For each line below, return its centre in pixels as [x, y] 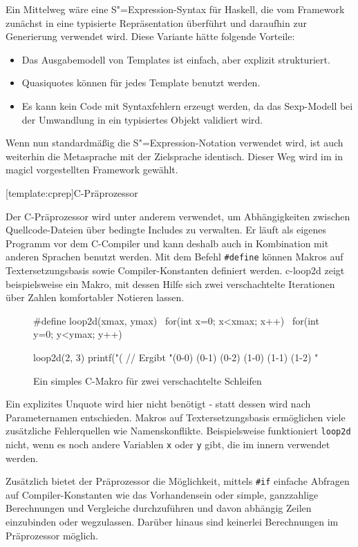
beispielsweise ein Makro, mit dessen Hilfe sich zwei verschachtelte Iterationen [170, 284]
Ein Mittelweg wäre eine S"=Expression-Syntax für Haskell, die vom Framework [175, 9]
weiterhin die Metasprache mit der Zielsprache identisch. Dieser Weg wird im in [174, 156]
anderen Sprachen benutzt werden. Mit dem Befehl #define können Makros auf [175, 257]
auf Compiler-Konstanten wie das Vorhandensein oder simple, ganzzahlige [162, 494]
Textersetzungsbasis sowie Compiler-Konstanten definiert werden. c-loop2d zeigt [175, 270]
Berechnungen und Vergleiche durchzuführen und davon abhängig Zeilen [159, 508]
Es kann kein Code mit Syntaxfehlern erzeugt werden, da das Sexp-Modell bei [187, 105]
